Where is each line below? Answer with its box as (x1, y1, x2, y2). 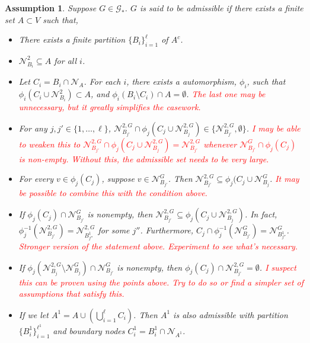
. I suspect (259, 261, 296, 273)
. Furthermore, (140, 224, 193, 236)
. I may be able (246, 121, 301, 134)
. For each (84, 75, 121, 88)
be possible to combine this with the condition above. (18, 187, 207, 199)
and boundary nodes (53, 324, 125, 336)
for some (98, 224, 130, 236)
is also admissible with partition (173, 308, 288, 320)
